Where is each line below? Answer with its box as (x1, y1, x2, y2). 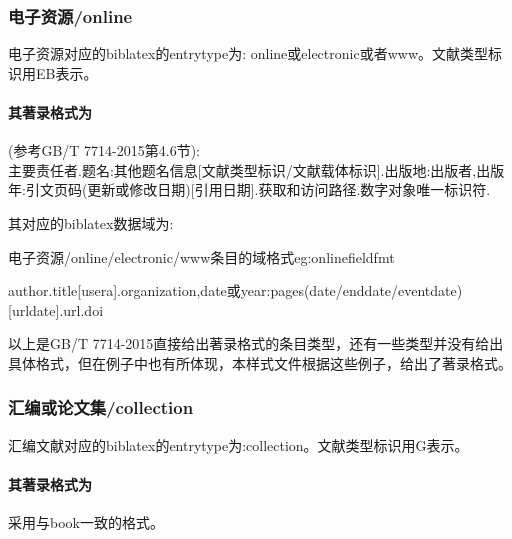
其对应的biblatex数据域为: (8, 212, 174, 233)
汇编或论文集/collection (8, 395, 194, 420)
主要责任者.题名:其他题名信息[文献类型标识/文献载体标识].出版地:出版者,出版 (8, 159, 505, 180)
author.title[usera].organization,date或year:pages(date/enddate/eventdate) (8, 280, 463, 301)
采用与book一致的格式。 (8, 512, 164, 533)
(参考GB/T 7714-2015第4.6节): (8, 140, 201, 161)
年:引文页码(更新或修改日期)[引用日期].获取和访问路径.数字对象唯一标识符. (8, 179, 491, 200)
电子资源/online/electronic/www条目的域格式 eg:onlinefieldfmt (8, 246, 395, 267)
